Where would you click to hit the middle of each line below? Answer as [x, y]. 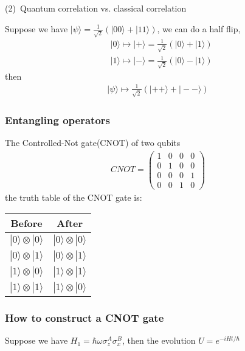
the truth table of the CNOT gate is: [74, 197]
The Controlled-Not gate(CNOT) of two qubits [93, 142]
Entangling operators [57, 120]
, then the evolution [159, 340]
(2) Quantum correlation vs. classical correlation [96, 8]
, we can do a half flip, [199, 28]
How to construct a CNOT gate [85, 318]
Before [26, 223]
